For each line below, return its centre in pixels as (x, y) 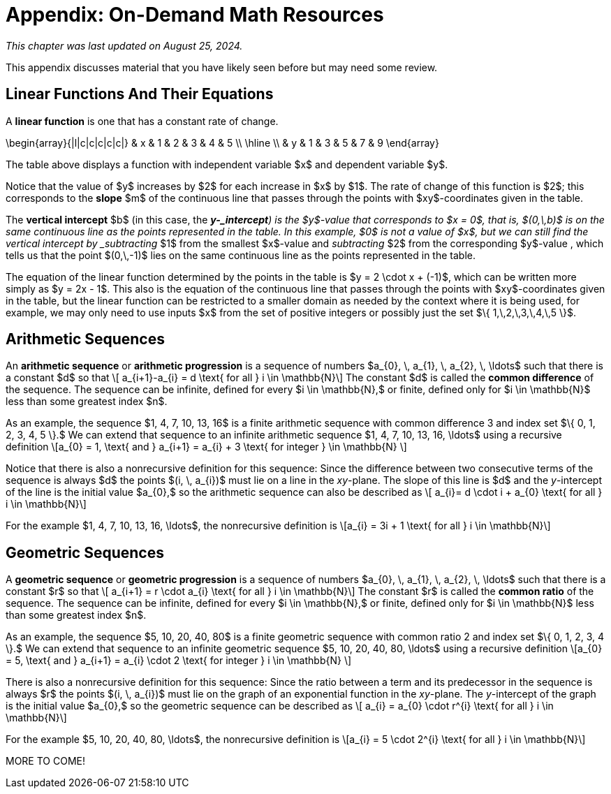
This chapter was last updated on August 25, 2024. (124, 45)
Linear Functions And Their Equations (140, 94)
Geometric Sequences (85, 552)
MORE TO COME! (45, 761)
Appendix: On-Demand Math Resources (195, 15)
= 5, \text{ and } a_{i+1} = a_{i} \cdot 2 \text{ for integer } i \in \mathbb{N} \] (179, 661)
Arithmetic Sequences (85, 339)
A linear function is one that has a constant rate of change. (142, 121)
